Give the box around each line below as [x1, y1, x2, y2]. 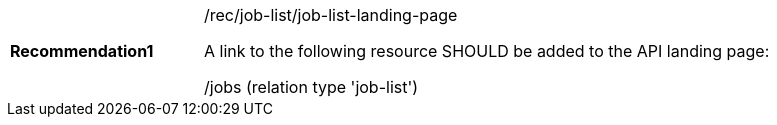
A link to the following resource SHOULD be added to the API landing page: [204, 41, 770, 61]
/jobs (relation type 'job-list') [204, 77, 419, 97]
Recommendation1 [10, 41, 154, 61]
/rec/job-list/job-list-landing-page [204, 5, 458, 25]
